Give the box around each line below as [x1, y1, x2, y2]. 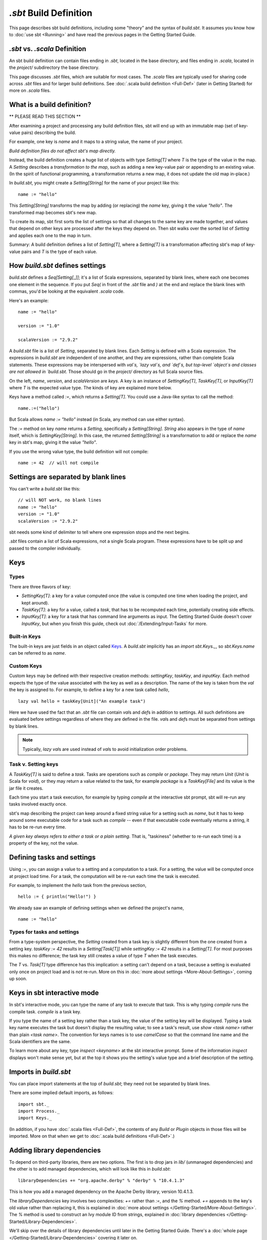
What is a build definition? [9, 101, 91, 109]
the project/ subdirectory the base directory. [9, 64, 100, 70]
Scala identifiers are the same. [9, 1039, 71, 1045]
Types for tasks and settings [9, 928, 79, 935]
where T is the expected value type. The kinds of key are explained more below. [9, 384, 173, 390]
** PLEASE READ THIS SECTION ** [9, 114, 81, 120]
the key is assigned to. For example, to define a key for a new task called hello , [9, 687, 170, 693]
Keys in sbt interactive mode [9, 989, 99, 997]
